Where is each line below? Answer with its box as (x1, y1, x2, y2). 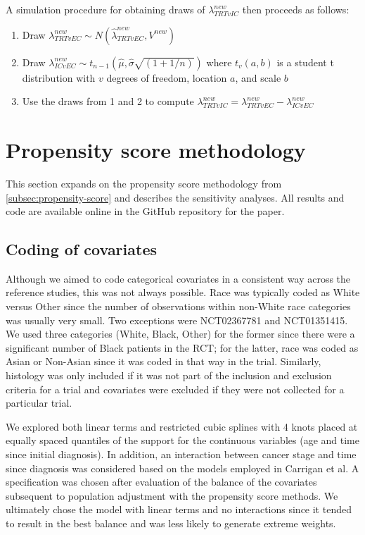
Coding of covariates (6, 238, 157, 260)
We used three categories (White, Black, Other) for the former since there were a (6, 326, 355, 341)
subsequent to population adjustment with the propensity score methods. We (6, 488, 338, 503)
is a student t (276, 54, 334, 69)
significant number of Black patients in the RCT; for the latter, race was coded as (6, 340, 359, 355)
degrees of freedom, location (106, 70, 227, 85)
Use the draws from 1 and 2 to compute (22, 94, 194, 109)
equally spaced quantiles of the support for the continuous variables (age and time (6, 433, 359, 448)
